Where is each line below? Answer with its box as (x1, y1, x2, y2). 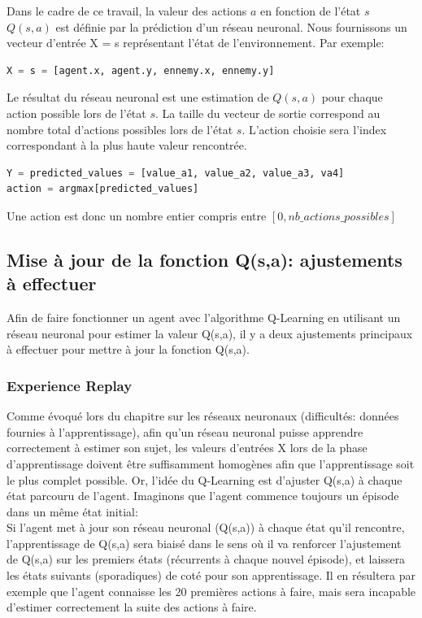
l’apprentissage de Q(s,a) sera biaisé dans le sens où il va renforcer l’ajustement (7, 534, 402, 551)
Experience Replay (7, 375, 133, 395)
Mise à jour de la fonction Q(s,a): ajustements (7, 246, 402, 272)
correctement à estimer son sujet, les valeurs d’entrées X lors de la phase (7, 439, 368, 456)
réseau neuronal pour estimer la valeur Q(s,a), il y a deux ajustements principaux (7, 324, 413, 342)
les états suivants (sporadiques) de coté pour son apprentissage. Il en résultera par (7, 567, 416, 584)
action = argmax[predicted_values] (7, 183, 199, 195)
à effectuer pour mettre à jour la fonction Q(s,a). (7, 341, 250, 358)
